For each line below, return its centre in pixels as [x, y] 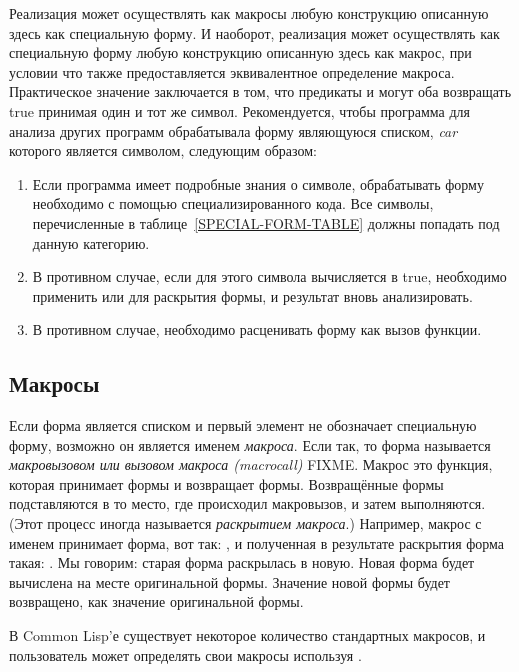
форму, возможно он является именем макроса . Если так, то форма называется [250, 444]
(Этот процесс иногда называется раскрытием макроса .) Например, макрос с [245, 523]
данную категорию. [91, 242]
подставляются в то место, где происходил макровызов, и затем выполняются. [247, 503]
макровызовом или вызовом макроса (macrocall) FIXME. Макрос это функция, [251, 464]
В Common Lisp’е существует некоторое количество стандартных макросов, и [247, 635]
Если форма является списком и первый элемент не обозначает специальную [243, 425]
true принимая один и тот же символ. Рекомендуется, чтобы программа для [240, 110]
